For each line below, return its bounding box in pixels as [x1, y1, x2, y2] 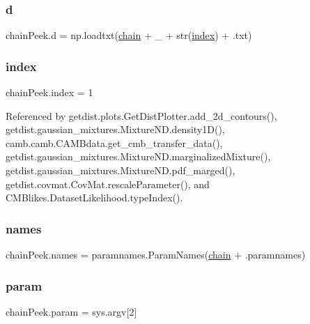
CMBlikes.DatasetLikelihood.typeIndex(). [6, 190, 183, 205]
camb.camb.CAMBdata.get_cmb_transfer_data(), [6, 135, 223, 150]
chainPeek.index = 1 [6, 85, 93, 100]
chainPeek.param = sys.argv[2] [6, 304, 137, 318]
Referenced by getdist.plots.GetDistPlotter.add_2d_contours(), [6, 108, 277, 123]
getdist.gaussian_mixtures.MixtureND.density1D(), [6, 122, 225, 137]
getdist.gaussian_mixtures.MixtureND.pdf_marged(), [6, 163, 235, 177]
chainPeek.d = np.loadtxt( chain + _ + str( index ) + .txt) [6, 28, 252, 43]
